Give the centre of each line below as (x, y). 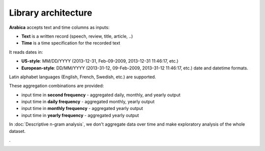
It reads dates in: (26, 52)
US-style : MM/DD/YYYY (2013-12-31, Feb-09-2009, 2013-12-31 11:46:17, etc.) (100, 61)
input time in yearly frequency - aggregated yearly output (80, 115)
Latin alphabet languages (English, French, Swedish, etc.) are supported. (83, 77)
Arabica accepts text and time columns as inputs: (59, 27)
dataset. (17, 131)
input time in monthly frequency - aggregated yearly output (82, 108)
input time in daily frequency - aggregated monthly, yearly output (88, 102)
